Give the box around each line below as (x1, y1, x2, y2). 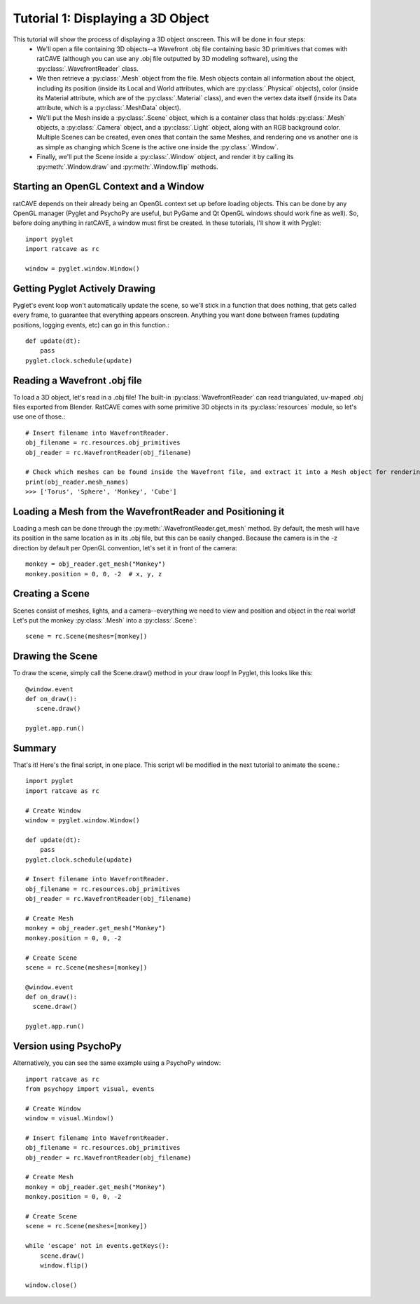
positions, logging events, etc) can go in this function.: (13, 320, 169, 329)
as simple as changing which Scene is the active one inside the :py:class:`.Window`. (36, 142, 279, 151)
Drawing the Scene (13, 651, 98, 663)
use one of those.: (13, 412, 66, 421)
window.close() (25, 1281, 78, 1289)
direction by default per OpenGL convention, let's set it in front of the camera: (13, 543, 237, 552)
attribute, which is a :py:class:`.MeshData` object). (36, 104, 181, 112)
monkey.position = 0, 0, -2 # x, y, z (25, 570, 162, 578)
